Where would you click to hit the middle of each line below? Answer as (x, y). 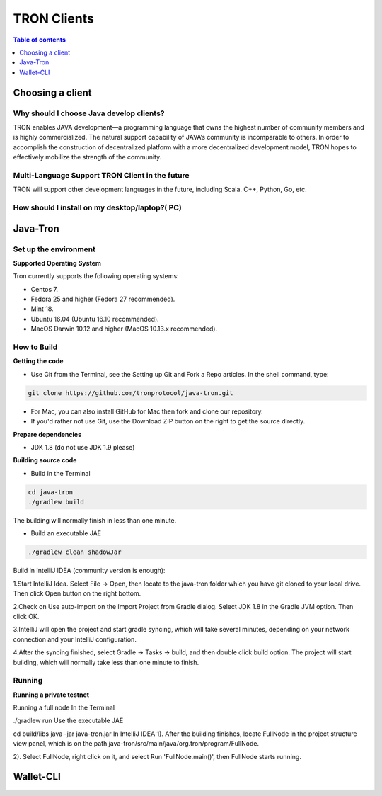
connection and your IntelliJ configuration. (75, 639)
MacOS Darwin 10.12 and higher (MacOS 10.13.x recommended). (124, 329)
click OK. (26, 616)
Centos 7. (45, 289)
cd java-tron (51, 492)
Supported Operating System (57, 263)
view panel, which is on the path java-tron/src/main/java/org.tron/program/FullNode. (136, 744)
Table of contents (40, 40)
